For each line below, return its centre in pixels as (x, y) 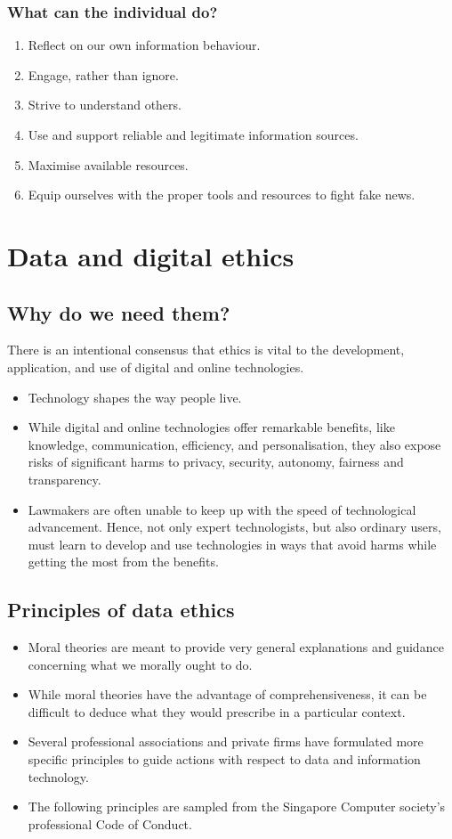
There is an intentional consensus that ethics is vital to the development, (206, 350)
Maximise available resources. (108, 164)
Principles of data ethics (121, 610)
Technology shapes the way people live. (135, 397)
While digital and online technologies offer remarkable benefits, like (211, 427)
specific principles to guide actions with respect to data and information (224, 759)
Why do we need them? (119, 312)
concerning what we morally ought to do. (140, 664)
